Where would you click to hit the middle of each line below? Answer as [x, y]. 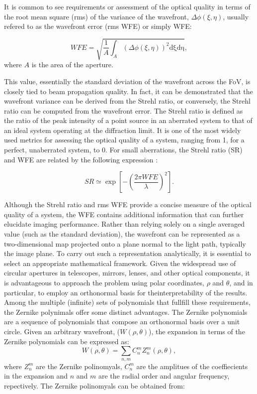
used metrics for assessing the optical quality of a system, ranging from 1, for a [124, 140]
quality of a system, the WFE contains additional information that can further [124, 214]
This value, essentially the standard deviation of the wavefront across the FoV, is [127, 81]
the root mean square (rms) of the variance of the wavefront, [96, 16]
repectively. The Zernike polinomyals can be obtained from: [94, 385]
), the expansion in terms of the [197, 331]
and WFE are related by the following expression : [81, 159]
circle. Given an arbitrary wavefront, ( [62, 331]
